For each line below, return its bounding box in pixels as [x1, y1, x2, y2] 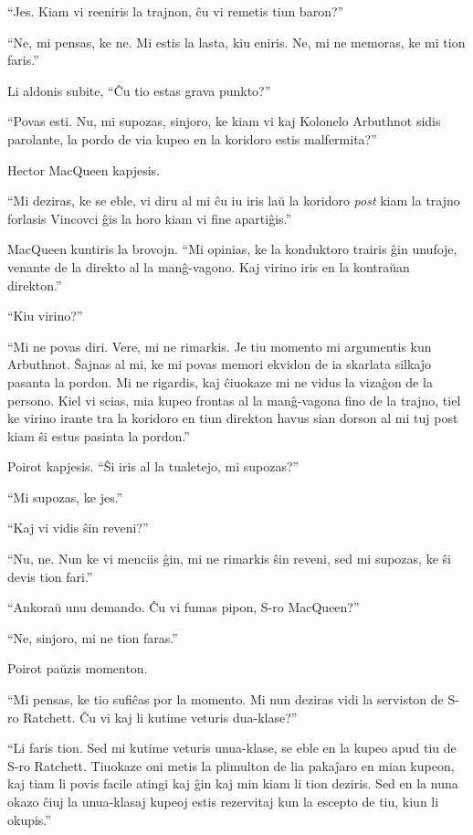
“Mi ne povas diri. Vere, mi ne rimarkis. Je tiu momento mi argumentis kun [7, 336, 432, 355]
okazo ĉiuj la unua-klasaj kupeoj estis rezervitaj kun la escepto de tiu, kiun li [7, 792, 439, 810]
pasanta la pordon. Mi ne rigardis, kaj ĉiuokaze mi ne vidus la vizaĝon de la [7, 372, 433, 391]
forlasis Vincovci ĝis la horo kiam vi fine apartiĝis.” [7, 208, 292, 227]
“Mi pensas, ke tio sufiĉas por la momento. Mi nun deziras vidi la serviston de [7, 690, 444, 709]
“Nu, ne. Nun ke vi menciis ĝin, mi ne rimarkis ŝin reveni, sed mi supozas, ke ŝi [7, 549, 451, 568]
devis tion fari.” [7, 566, 93, 586]
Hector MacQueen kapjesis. [7, 160, 161, 179]
